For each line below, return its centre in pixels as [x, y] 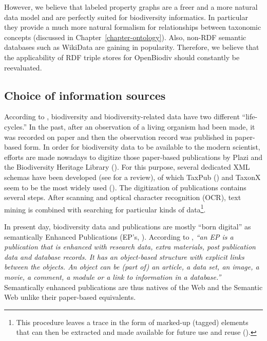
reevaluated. [23, 67]
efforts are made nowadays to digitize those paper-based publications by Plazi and [133, 157]
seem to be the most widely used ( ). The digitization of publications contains [125, 187]
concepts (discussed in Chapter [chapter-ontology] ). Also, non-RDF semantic [125, 37]
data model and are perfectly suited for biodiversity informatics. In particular [126, 17]
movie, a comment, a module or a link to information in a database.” [113, 276]
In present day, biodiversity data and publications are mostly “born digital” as [128, 226]
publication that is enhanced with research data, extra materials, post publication [130, 247]
